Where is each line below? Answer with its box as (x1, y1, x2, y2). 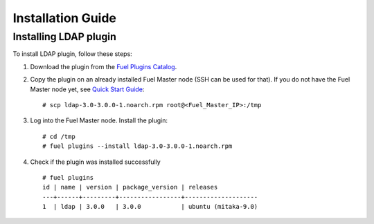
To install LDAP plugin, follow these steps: (12, 50, 133, 58)
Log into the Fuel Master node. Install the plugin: (30, 116, 168, 124)
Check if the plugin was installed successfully (30, 158, 161, 166)
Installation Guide (12, 10, 117, 26)
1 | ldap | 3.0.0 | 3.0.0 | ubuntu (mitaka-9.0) (42, 203, 258, 211)
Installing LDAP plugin (12, 30, 117, 43)
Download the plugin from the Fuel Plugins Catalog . (30, 62, 177, 71)
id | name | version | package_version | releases (42, 183, 218, 192)
